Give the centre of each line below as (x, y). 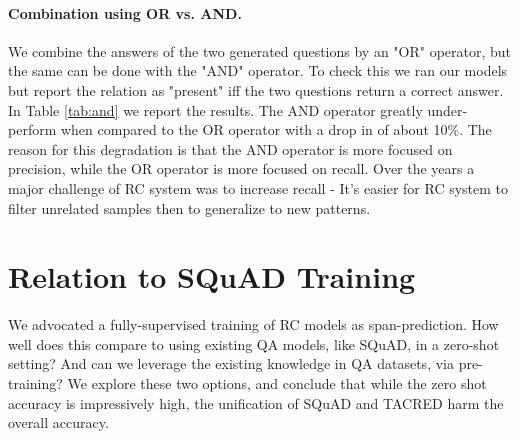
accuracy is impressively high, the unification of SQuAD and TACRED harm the (256, 402)
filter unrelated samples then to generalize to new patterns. (189, 207)
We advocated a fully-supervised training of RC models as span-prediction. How (253, 324)
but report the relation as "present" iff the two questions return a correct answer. (256, 89)
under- (447, 109)
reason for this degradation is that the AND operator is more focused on (230, 148)
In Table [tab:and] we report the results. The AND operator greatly (215, 109)
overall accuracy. (58, 422)
